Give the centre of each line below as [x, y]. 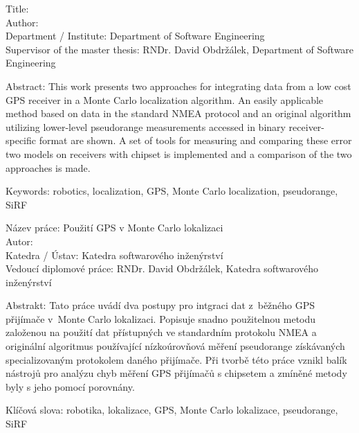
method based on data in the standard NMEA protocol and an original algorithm [178, 113]
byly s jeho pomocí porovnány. [70, 386]
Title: [17, 8]
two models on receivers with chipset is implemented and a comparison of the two [179, 153]
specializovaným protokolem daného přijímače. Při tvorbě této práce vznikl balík [176, 359]
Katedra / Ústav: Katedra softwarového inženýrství [114, 255]
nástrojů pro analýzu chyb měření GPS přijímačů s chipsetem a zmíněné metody [176, 373]
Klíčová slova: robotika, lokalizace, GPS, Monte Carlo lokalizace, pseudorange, [172, 410]
